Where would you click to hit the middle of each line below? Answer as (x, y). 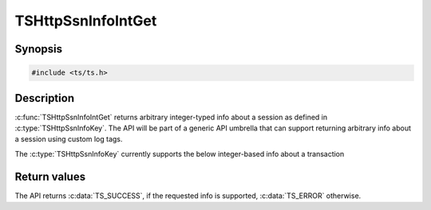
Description (45, 98)
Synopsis (39, 49)
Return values (50, 176)
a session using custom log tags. (69, 139)
